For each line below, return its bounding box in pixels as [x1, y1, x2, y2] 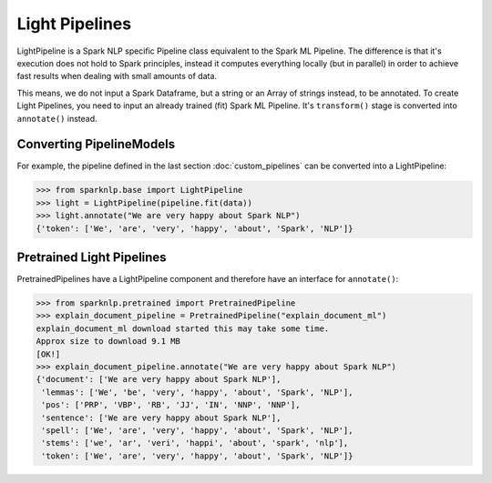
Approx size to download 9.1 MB [36, 337, 181, 347]
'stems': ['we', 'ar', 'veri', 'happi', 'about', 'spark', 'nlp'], [41, 438, 349, 448]
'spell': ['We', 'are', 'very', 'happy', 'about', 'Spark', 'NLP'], [41, 425, 354, 436]
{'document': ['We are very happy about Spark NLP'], [36, 374, 282, 385]
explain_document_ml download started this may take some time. [36, 323, 330, 334]
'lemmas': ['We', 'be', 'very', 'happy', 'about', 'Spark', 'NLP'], [41, 387, 354, 397]
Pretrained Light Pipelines [16, 249, 168, 265]
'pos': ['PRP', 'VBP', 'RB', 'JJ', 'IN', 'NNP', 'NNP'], [41, 400, 301, 410]
